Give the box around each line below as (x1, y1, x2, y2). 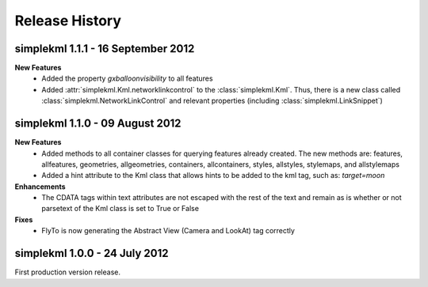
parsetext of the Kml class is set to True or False (41, 204, 200, 213)
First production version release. (14, 267, 121, 277)
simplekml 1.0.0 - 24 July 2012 (14, 247, 170, 260)
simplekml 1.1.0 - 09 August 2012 (14, 117, 182, 130)
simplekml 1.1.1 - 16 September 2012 (14, 42, 195, 55)
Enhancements (14, 182, 67, 191)
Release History (14, 12, 122, 29)
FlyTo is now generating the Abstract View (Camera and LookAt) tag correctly (41, 226, 295, 236)
